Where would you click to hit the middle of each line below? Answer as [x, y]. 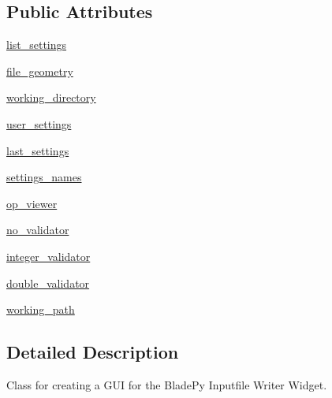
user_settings [39, 123]
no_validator [38, 230]
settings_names [44, 177]
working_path [41, 309]
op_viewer [32, 203]
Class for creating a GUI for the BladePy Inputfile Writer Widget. [167, 384]
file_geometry [40, 71]
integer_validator [48, 256]
